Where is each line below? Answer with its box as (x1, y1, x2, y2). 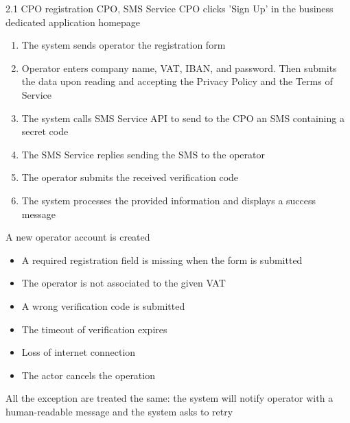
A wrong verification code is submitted (21, 298, 185, 313)
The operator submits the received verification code (21, 170, 239, 184)
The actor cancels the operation (21, 367, 155, 382)
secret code (21, 124, 69, 138)
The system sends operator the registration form (21, 38, 226, 52)
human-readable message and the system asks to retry (5, 404, 233, 418)
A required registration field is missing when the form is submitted (21, 252, 303, 267)
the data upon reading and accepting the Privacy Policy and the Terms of (21, 74, 333, 88)
